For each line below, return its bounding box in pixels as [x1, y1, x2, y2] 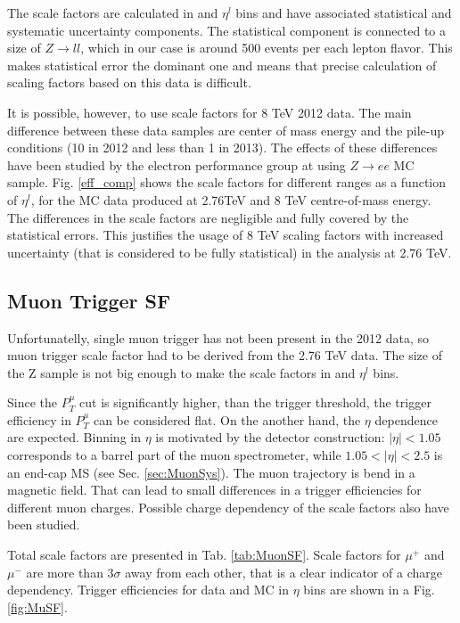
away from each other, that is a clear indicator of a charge [125, 562, 442, 581]
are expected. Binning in [7, 428, 141, 447]
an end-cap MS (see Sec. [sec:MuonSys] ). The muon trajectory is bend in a [7, 463, 415, 481]
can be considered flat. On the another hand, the [93, 410, 361, 429]
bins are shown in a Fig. [303, 580, 435, 599]
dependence [374, 410, 438, 429]
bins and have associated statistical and [235, 4, 452, 21]
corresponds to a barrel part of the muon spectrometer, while [7, 446, 341, 464]
